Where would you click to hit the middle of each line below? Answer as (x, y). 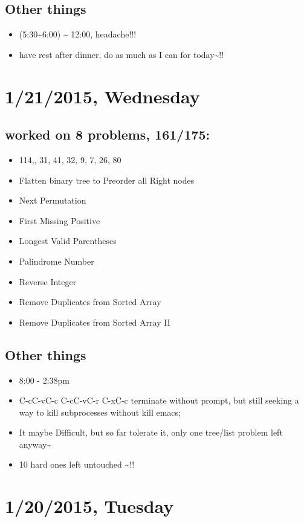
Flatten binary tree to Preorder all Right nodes (107, 180)
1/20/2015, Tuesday (89, 506)
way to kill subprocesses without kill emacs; (100, 412)
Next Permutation (53, 200)
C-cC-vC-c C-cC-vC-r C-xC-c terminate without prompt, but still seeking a (159, 400)
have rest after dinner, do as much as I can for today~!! (121, 54)
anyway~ (35, 444)
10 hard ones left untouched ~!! (77, 464)
